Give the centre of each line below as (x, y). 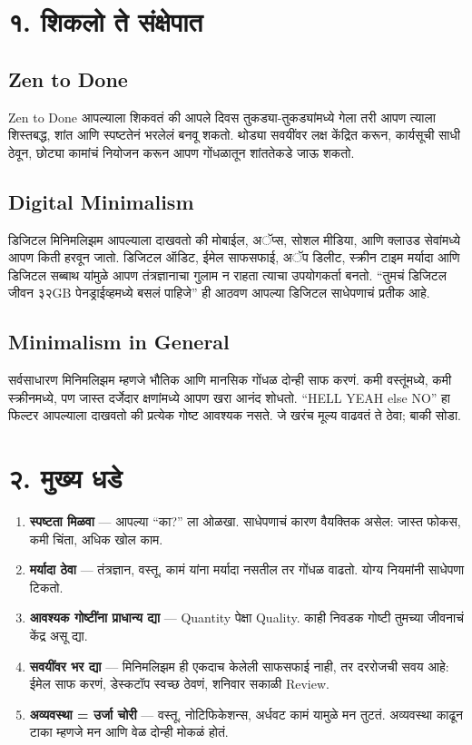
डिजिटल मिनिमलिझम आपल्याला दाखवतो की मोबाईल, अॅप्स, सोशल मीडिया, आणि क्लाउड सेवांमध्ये (235, 239)
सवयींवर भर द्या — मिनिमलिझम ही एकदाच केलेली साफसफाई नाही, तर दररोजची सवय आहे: (239, 666)
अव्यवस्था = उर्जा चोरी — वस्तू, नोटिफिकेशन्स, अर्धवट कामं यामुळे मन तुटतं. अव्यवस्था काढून (246, 714)
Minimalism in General (119, 342)
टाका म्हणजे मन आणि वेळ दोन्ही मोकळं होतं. (129, 732)
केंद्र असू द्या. (59, 636)
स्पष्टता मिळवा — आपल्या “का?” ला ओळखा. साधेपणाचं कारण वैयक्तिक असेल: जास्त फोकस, (245, 521)
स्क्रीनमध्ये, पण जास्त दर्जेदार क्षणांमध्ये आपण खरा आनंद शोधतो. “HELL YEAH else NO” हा (230, 397)
